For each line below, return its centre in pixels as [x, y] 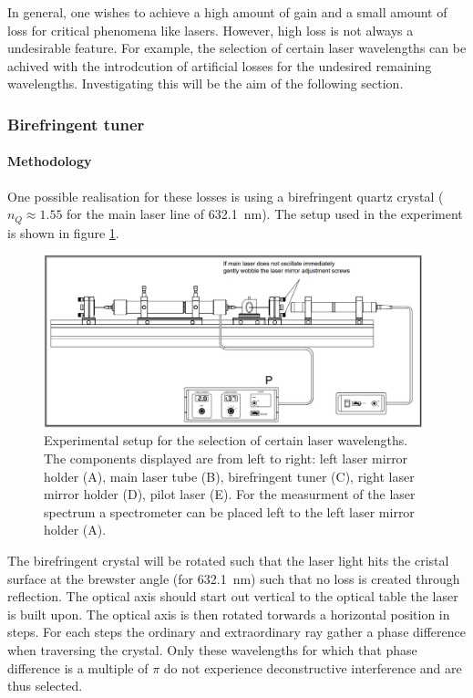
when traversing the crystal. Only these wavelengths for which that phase [212, 649]
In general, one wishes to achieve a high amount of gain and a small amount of [227, 12]
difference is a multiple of [78, 667]
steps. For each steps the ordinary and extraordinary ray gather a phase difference [236, 632]
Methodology [50, 161]
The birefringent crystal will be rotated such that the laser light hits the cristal [228, 560]
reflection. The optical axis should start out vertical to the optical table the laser [233, 596]
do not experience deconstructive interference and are [313, 667]
